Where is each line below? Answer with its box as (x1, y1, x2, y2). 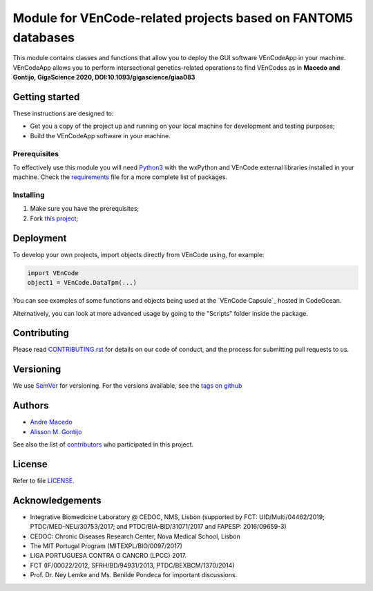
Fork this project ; (30, 214, 79, 223)
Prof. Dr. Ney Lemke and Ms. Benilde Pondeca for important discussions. (30, 571, 238, 579)
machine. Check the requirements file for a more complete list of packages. (12, 173, 228, 181)
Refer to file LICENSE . (12, 476, 75, 485)
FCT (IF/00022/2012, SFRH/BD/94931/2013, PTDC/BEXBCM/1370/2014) (30, 561, 235, 570)
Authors (12, 400, 49, 411)
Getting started (12, 91, 80, 103)
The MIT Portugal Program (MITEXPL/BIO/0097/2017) (30, 542, 183, 550)
